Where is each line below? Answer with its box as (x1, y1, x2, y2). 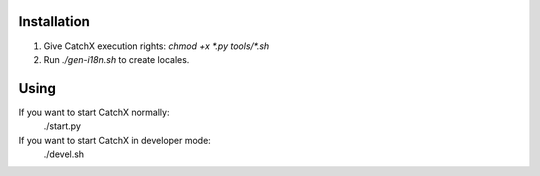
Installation (18, 13, 90, 30)
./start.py (43, 120, 82, 132)
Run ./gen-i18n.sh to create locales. (43, 53, 190, 65)
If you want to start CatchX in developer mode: (18, 134, 212, 146)
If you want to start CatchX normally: (18, 106, 170, 118)
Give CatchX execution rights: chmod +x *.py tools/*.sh (43, 40, 270, 52)
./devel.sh (43, 148, 85, 160)
